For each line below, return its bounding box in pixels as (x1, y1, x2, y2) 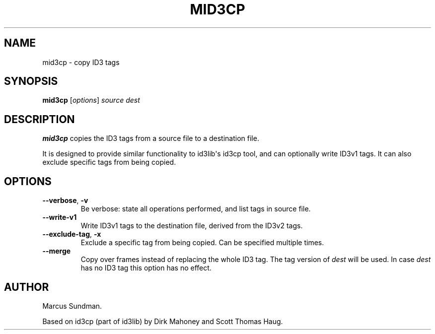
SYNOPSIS (4, 75, 58, 88)
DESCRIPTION (4, 113, 75, 126)
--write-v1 (42, 213, 77, 222)
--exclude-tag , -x (42, 230, 101, 239)
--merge (42, 247, 71, 256)
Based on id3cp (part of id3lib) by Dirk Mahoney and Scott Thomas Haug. (42, 317, 283, 326)
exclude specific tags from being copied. (42, 158, 176, 167)
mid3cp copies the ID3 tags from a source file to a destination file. (42, 134, 259, 143)
